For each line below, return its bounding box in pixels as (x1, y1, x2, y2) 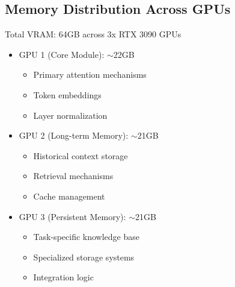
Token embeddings (33, 88, 102, 101)
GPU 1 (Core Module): (19, 48, 105, 60)
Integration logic (33, 271, 94, 283)
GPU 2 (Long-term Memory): (19, 129, 129, 142)
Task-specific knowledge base (33, 230, 139, 243)
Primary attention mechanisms (33, 68, 147, 81)
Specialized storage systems (33, 250, 135, 263)
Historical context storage (33, 149, 128, 162)
